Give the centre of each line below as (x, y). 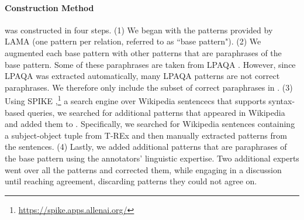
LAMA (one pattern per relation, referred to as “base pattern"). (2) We (133, 41)
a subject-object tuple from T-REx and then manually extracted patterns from (146, 135)
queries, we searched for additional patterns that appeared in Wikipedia (156, 112)
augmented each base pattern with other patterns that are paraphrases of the (143, 52)
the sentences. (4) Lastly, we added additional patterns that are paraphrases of (146, 147)
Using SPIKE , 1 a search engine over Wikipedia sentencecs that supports (135, 100)
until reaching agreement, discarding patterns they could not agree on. (131, 181)
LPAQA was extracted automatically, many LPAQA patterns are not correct (142, 76)
